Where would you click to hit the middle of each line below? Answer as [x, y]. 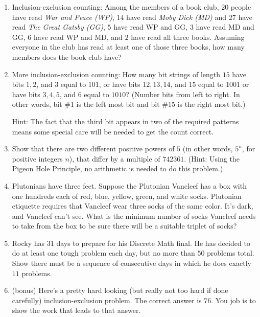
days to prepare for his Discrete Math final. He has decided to [153, 243]
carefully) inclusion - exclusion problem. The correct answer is [107, 300]
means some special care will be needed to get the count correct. [113, 131]
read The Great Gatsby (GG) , [58, 27]
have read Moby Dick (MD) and [176, 17]
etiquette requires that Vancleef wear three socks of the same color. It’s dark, [133, 206]
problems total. [231, 253]
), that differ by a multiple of [115, 158]
